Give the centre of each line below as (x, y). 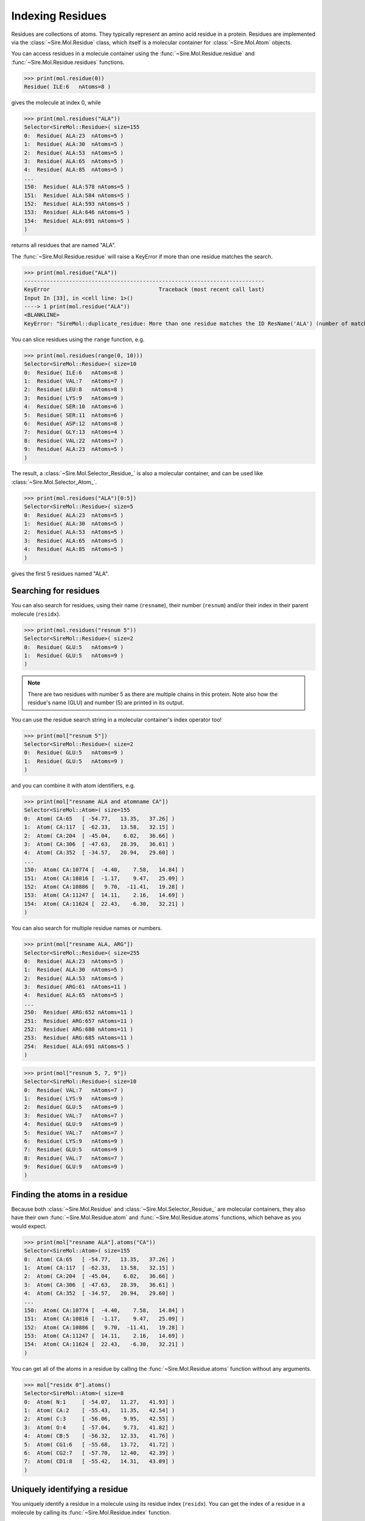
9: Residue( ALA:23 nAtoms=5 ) (74, 449)
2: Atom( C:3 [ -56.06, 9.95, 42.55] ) (99, 1419)
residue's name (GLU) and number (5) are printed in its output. (106, 703)
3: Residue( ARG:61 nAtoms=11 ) (75, 987)
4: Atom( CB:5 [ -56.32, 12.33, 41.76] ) (99, 1436)
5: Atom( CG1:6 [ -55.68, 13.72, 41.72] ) (99, 1444)
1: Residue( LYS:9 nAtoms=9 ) (74, 1098)
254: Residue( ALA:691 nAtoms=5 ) (77, 1046)
